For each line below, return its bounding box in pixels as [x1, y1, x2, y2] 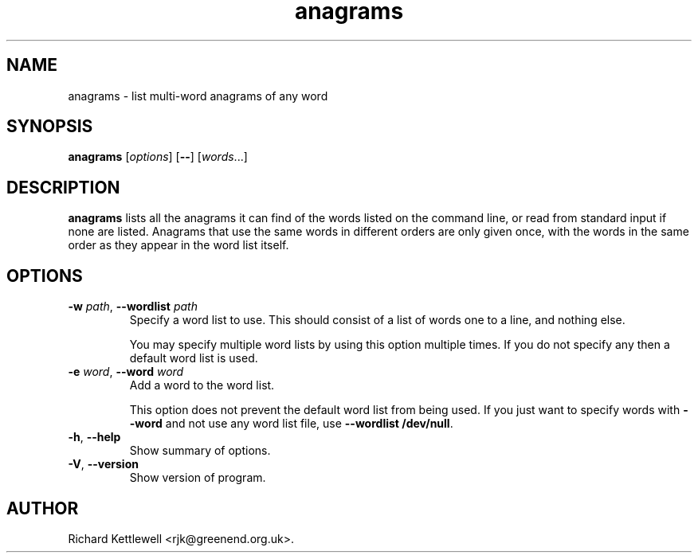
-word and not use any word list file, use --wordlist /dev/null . [129, 416, 453, 431]
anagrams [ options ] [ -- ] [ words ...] [68, 150, 248, 164]
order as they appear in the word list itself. [68, 238, 289, 252]
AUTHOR [6, 498, 79, 518]
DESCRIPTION [6, 177, 120, 197]
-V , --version [68, 457, 139, 471]
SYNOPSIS [6, 116, 93, 137]
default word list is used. [129, 351, 258, 365]
